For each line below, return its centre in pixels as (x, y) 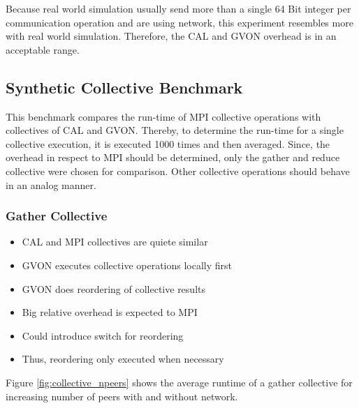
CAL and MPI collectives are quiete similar (115, 242)
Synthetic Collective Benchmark (124, 87)
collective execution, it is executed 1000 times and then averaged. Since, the (168, 143)
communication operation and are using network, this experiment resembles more (179, 22)
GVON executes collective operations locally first (127, 265)
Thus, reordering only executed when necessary (123, 359)
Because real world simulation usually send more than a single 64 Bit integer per (178, 8)
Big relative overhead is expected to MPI (110, 312)
